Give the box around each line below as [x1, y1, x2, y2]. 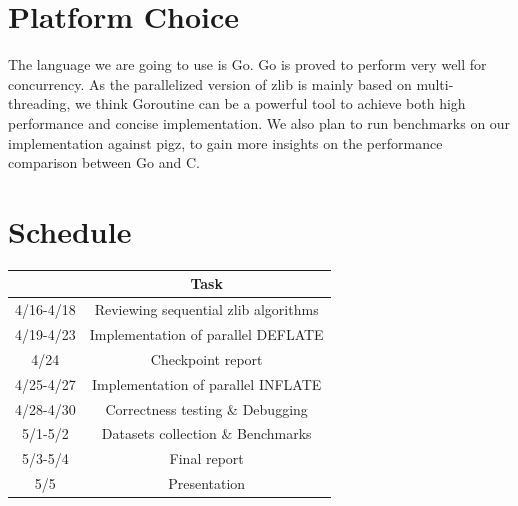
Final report [169, 448, 244, 469]
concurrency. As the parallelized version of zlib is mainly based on [8, 73, 412, 94]
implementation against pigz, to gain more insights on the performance [8, 132, 443, 153]
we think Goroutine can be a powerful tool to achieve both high [74, 93, 466, 114]
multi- [416, 73, 454, 94]
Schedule [8, 210, 132, 251]
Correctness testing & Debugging [105, 398, 308, 419]
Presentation [168, 473, 246, 494]
